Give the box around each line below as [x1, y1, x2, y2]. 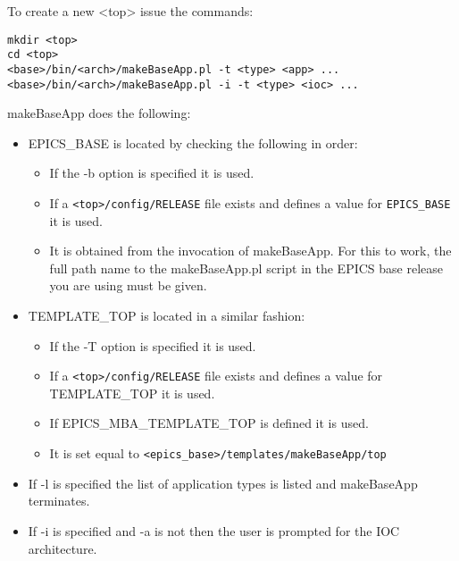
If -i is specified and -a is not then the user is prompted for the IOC [28, 521, 400, 540]
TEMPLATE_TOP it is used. [49, 383, 215, 402]
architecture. [28, 539, 97, 557]
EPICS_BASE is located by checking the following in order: [28, 133, 358, 152]
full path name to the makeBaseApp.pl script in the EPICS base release [49, 258, 443, 277]
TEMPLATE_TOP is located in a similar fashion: [28, 306, 305, 325]
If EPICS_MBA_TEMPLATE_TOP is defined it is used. [49, 414, 369, 432]
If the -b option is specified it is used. [49, 163, 255, 182]
